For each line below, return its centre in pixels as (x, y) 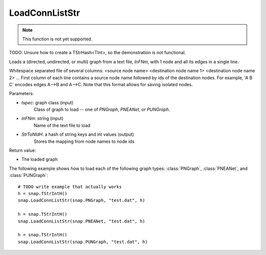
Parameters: (21, 94)
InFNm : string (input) (42, 119)
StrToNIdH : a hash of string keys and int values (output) (78, 134)
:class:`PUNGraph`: (29, 175)
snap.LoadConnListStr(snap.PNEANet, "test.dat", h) (82, 221)
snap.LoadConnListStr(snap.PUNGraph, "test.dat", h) (83, 242)
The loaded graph (40, 159)
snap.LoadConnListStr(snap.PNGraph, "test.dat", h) (82, 200)
